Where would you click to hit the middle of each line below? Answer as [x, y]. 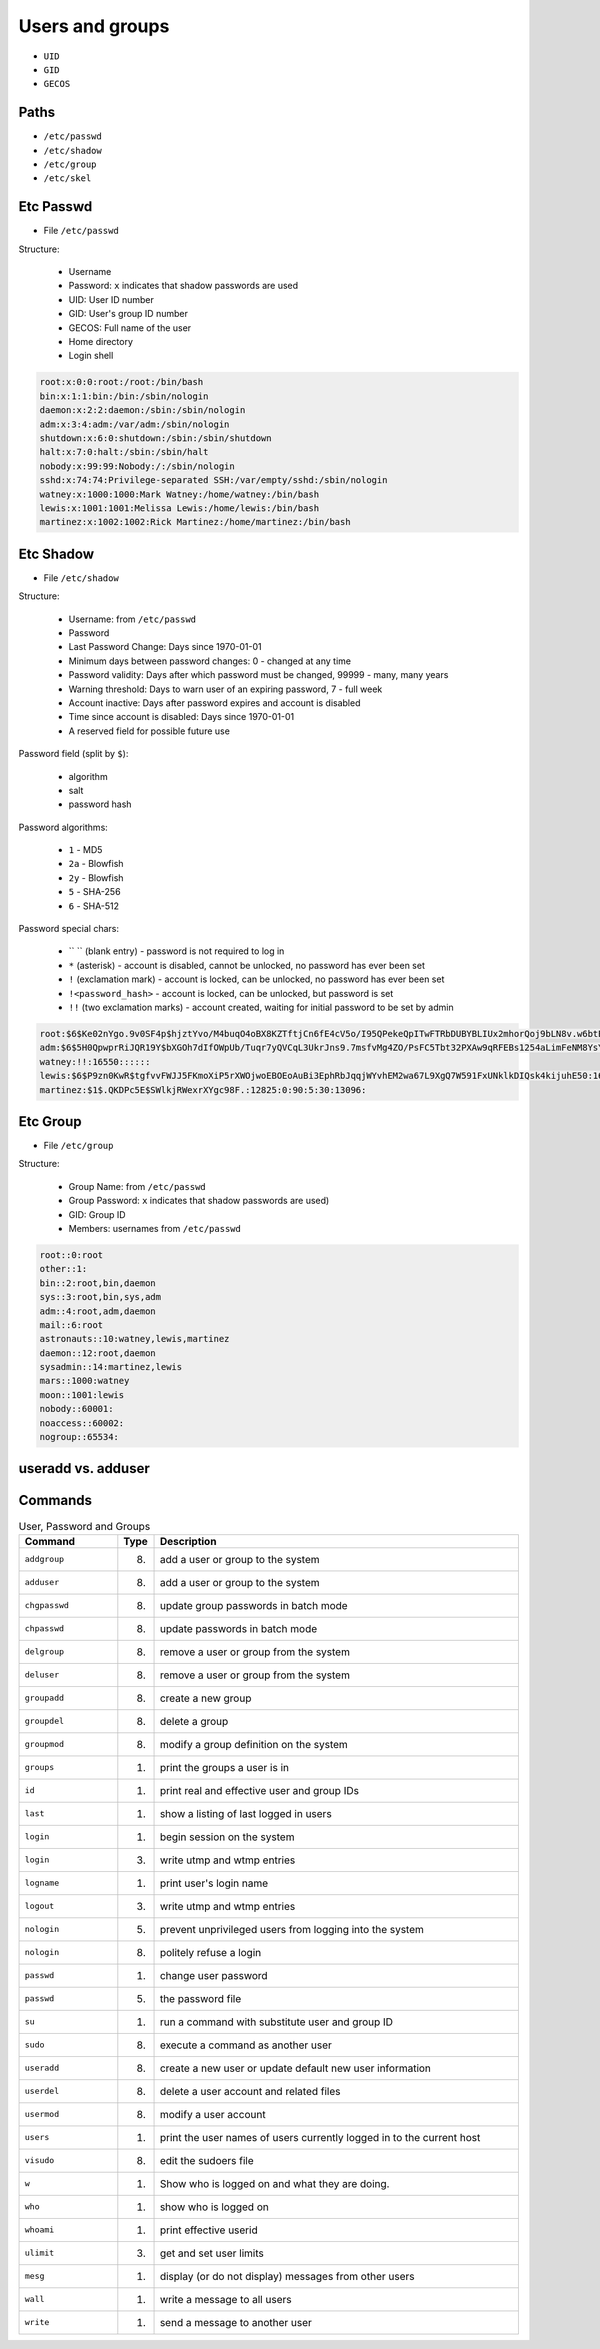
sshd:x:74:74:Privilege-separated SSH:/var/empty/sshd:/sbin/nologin [213, 480]
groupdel [44, 1721]
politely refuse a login [210, 1952]
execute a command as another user [245, 2045]
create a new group [205, 1698]
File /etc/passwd [81, 231]
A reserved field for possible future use [149, 731]
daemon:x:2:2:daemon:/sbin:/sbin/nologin [142, 410]
